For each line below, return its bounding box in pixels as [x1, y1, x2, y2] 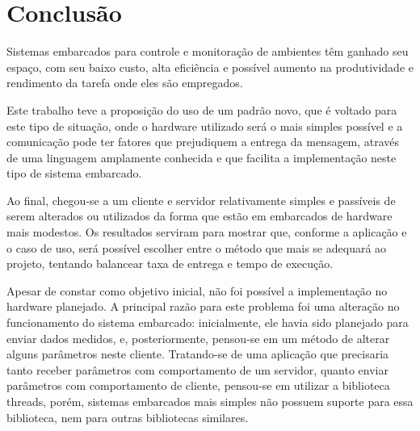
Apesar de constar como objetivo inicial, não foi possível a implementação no [6, 282, 388, 299]
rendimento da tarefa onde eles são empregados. [6, 74, 243, 91]
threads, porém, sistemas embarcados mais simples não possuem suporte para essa [6, 393, 414, 409]
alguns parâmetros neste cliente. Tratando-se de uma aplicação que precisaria [6, 345, 389, 362]
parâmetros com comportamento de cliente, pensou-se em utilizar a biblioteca [6, 377, 390, 394]
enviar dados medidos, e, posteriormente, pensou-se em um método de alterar [6, 329, 390, 346]
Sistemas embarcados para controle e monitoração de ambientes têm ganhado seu [6, 43, 409, 60]
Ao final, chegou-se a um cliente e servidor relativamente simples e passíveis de [6, 191, 396, 208]
